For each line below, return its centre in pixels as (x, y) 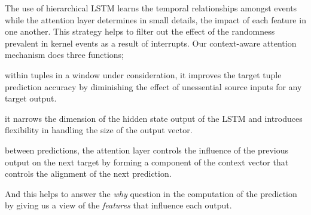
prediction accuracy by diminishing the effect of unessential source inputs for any (153, 86)
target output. (31, 98)
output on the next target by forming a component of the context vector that (147, 162)
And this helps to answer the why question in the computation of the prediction (151, 193)
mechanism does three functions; (64, 55)
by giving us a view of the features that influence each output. (118, 205)
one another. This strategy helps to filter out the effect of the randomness (140, 31)
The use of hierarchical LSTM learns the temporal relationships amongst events (151, 8)
